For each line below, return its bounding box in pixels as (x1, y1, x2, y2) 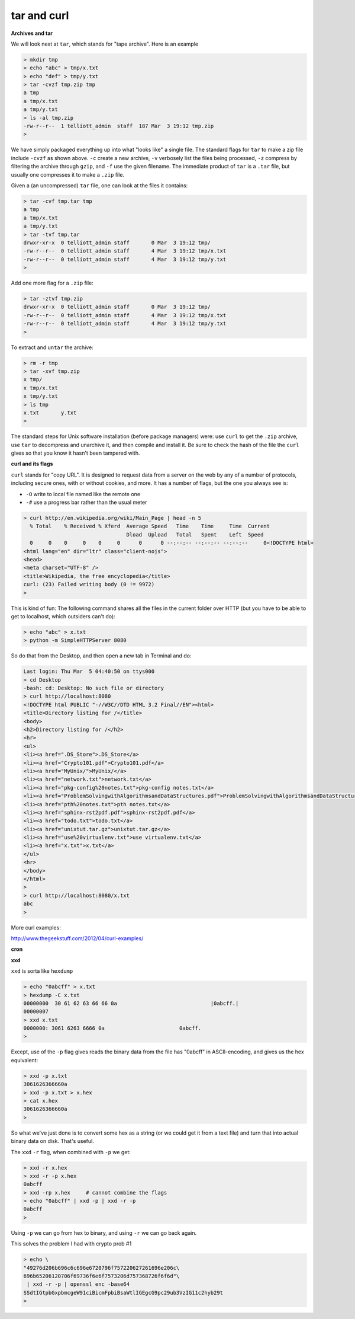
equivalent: (11, 1056, 38, 1063)
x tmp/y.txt (23, 393, 59, 400)
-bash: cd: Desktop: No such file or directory (23, 685, 164, 692)
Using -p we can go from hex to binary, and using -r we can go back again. (11, 1229, 197, 1236)
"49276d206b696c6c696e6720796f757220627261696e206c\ (23, 1264, 180, 1271)
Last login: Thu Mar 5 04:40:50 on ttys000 (23, 668, 155, 675)
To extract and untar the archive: (11, 344, 94, 351)
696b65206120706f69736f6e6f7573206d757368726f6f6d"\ (23, 1273, 180, 1280)
